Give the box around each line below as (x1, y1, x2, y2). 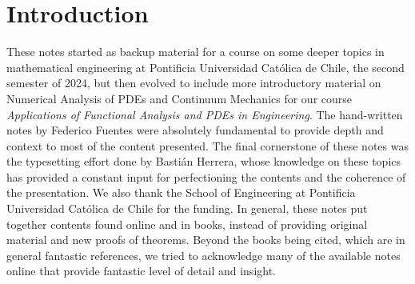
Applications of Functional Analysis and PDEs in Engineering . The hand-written (6, 106, 403, 122)
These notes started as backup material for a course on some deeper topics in (6, 43, 385, 60)
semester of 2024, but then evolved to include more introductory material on (6, 74, 381, 91)
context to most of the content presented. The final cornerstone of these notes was (6, 137, 409, 154)
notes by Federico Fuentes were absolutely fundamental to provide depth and (6, 122, 384, 138)
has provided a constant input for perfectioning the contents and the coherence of (6, 168, 406, 185)
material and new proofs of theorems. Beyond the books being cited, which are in (6, 231, 405, 248)
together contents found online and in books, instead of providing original (6, 215, 368, 232)
